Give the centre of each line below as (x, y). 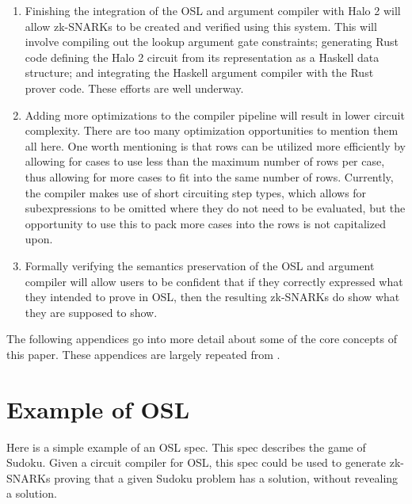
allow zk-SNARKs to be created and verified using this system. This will (201, 26)
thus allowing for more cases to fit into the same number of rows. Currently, (209, 176)
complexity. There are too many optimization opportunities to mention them (212, 130)
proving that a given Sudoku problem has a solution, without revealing (226, 477)
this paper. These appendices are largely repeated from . (143, 354)
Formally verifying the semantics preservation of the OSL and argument (200, 265)
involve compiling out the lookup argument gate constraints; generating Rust (212, 42)
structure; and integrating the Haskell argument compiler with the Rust (199, 73)
